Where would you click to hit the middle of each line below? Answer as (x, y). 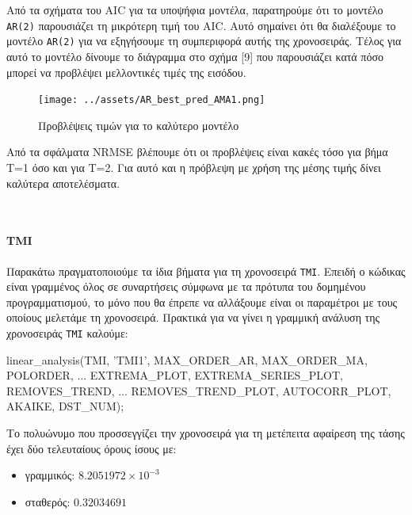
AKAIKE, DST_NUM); (65, 406)
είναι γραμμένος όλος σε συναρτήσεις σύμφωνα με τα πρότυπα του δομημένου (186, 286)
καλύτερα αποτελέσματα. (63, 183)
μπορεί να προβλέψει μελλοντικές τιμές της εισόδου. (126, 72)
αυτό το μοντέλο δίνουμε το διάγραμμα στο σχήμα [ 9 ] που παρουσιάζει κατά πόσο (195, 56)
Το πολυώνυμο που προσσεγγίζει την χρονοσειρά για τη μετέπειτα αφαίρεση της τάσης (206, 432)
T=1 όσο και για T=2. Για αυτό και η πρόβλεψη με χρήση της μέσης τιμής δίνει (194, 167)
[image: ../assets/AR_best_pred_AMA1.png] (152, 100)
